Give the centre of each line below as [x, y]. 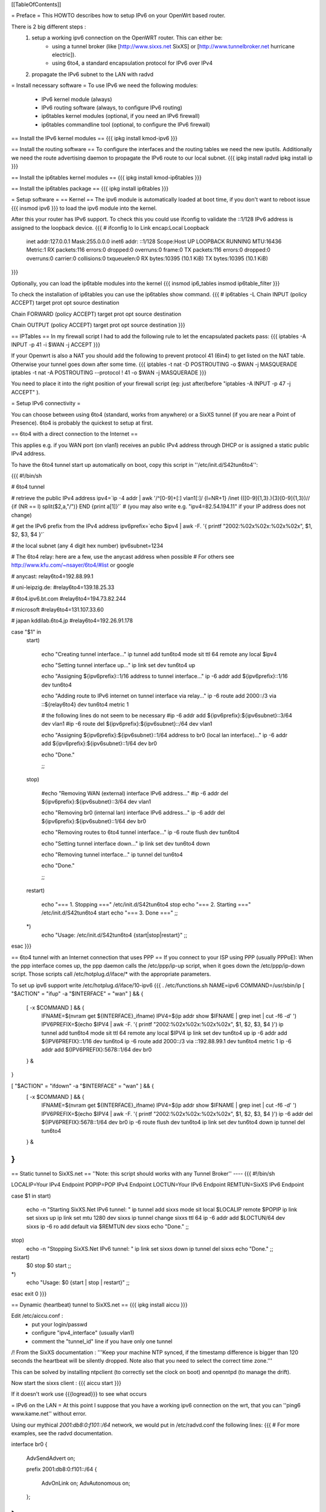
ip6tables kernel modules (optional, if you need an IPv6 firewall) [121, 116]
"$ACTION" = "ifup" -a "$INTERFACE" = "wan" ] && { [77, 994]
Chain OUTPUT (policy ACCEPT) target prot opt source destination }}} [98, 325]
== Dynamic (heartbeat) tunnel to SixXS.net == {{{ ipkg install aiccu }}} [99, 1305]
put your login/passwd [59, 1324]
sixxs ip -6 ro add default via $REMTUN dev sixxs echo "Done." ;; [108, 1226]
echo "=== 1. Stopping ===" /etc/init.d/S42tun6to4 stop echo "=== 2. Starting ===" [146, 904]
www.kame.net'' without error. [49, 1414]
